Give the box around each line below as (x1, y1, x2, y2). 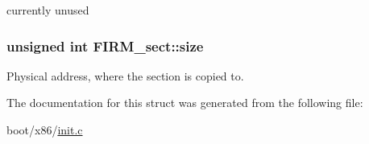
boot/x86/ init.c (6, 121, 83, 138)
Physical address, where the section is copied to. (6, 67, 244, 84)
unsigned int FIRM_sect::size (6, 35, 204, 56)
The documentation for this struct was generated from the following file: (6, 94, 363, 111)
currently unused (6, 2, 89, 18)
